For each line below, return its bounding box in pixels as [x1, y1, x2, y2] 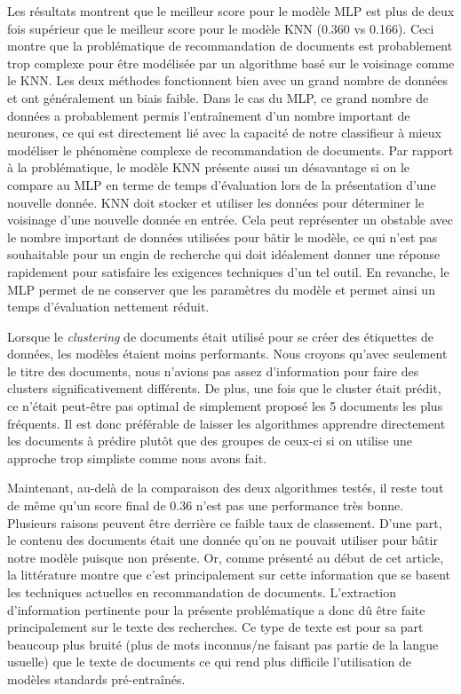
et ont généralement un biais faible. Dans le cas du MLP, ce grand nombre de [7, 88, 429, 106]
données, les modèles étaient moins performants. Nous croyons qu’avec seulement [7, 344, 448, 363]
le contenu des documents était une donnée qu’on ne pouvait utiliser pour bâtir [7, 531, 438, 549]
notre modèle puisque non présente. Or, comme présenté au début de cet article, [7, 548, 444, 566]
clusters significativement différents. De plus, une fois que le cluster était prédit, [7, 379, 441, 398]
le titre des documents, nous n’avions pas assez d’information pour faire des [7, 361, 419, 380]
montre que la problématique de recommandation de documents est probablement [7, 36, 453, 55]
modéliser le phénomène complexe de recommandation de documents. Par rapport [7, 140, 454, 159]
